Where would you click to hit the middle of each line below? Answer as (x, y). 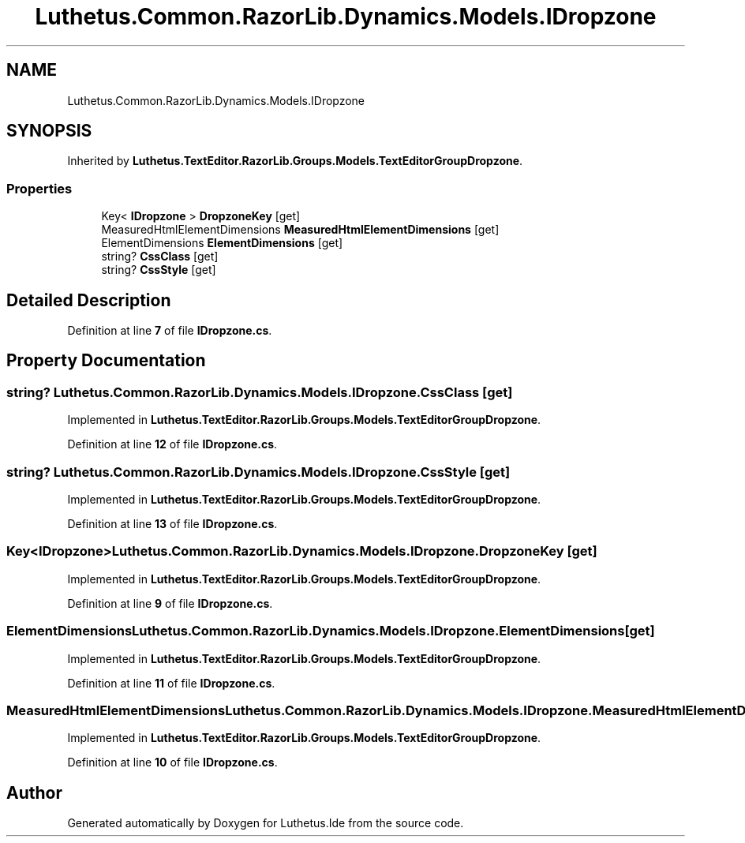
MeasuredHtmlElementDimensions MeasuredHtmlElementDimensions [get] (300, 230)
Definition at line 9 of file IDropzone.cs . (170, 603)
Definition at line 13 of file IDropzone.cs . (172, 524)
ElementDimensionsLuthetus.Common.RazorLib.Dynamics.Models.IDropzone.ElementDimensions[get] (331, 631)
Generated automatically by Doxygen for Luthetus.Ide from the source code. (266, 823)
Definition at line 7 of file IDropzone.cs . (170, 331)
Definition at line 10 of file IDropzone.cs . (172, 762)
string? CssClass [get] (160, 257)
